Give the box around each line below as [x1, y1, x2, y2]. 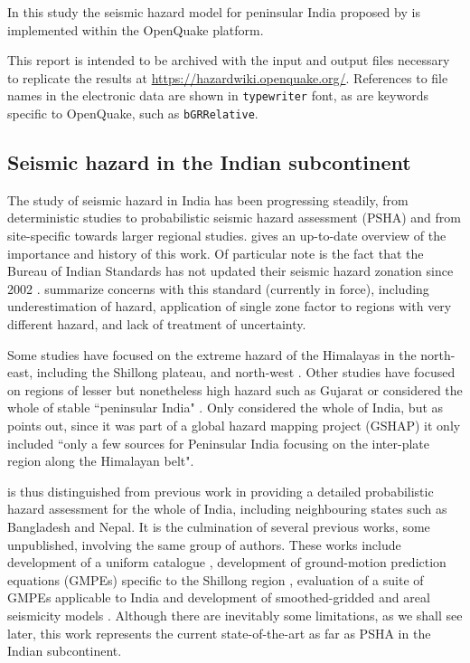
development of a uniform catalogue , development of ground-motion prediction [7, 553, 446, 572]
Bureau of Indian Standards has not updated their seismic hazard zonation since [7, 261, 454, 280]
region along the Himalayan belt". [7, 451, 194, 470]
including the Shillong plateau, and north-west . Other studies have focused [36, 363, 456, 382]
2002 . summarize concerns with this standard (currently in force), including [7, 279, 429, 298]
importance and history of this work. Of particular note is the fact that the [7, 243, 424, 262]
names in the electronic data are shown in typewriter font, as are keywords [7, 86, 428, 105]
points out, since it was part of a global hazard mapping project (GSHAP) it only [7, 416, 461, 435]
